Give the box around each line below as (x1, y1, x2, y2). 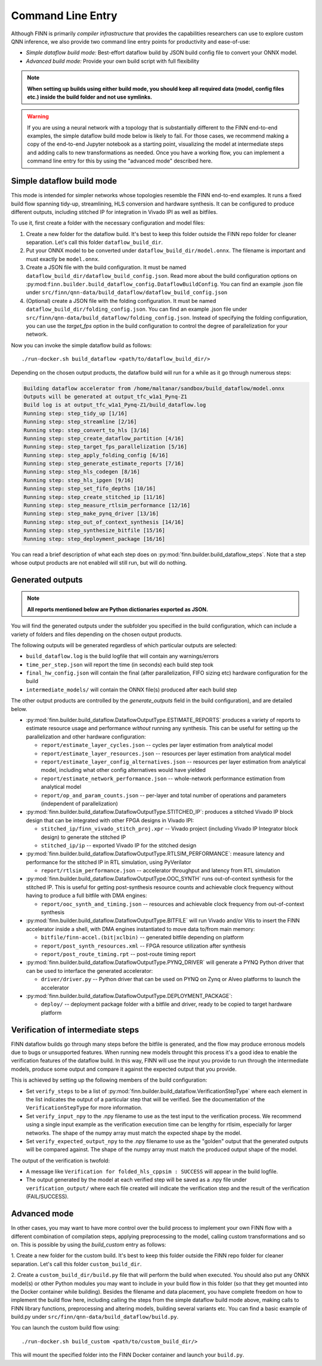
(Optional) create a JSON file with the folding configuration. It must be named (26, 297, 216, 304)
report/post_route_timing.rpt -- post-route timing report (41, 950, 196, 957)
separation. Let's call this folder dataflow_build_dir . (26, 239, 163, 246)
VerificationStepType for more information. (26, 1104, 143, 1111)
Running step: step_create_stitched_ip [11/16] (23, 494, 165, 500)
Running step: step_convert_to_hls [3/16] (23, 427, 150, 433)
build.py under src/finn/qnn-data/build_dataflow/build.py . (11, 1313, 179, 1321)
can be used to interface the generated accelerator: (26, 967, 153, 974)
